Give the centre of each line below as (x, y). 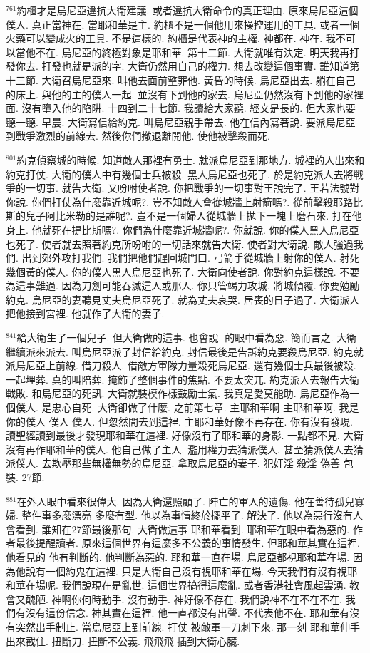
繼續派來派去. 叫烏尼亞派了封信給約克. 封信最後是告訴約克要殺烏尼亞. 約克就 (185, 351)
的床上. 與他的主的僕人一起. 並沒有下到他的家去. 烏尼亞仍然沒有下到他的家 (180, 94)
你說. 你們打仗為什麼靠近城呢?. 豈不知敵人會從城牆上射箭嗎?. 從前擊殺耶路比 (184, 201)
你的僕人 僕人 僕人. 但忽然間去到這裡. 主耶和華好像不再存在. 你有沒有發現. (179, 421)
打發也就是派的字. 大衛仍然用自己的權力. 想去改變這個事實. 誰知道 (196, 66)
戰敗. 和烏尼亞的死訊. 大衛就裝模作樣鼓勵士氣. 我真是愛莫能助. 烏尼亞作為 (178, 393)
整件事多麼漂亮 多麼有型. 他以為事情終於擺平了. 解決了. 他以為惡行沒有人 (192, 515)
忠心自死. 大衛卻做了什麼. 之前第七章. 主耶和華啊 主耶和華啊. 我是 (205, 407)
